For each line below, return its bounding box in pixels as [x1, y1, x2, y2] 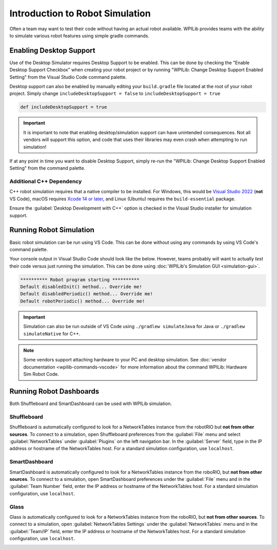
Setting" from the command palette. [9, 165, 86, 171]
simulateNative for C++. [23, 331, 81, 337]
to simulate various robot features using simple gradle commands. [9, 32, 150, 38]
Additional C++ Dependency [9, 178, 82, 185]
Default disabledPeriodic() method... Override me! [20, 291, 153, 297]
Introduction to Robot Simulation [9, 8, 151, 19]
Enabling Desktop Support [9, 46, 95, 55]
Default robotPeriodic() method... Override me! [20, 298, 145, 304]
